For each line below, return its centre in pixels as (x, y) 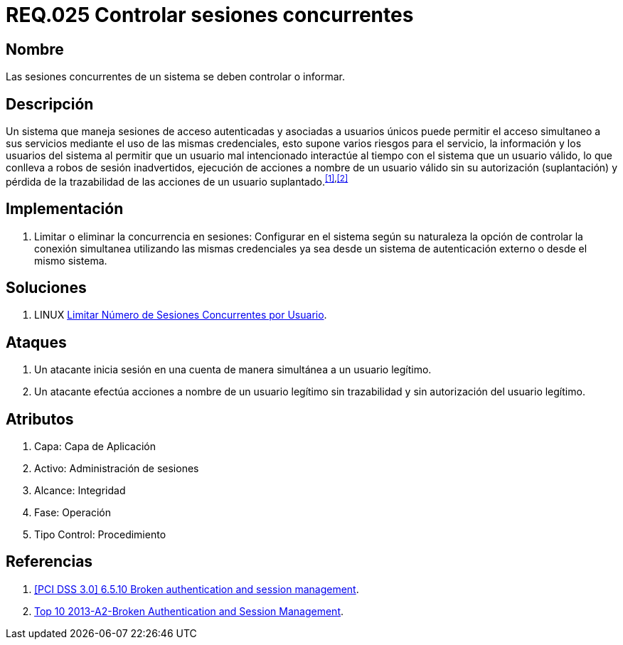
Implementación (65, 209)
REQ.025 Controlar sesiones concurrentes (210, 15)
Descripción (50, 104)
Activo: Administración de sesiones (117, 469)
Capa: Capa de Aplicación (95, 447)
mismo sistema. (71, 260)
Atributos (40, 419)
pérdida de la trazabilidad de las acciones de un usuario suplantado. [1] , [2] (177, 181)
